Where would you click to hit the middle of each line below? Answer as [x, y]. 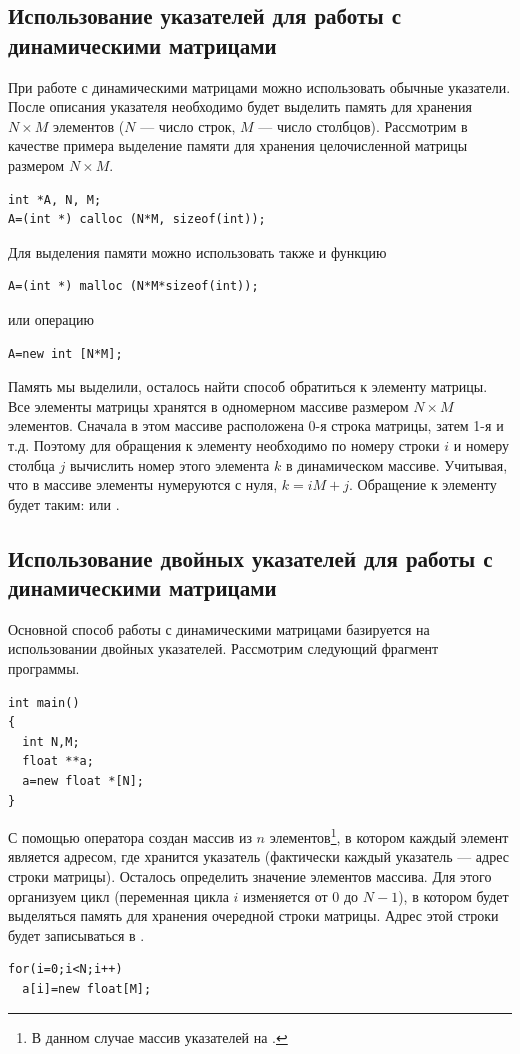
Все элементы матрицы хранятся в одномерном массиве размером [208, 405]
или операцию [51, 318]
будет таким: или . [64, 503]
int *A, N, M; [55, 199]
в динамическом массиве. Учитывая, [396, 464]
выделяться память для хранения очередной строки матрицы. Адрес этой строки [253, 915]
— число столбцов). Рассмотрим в [363, 125]
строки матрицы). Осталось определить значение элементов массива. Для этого [250, 876]
